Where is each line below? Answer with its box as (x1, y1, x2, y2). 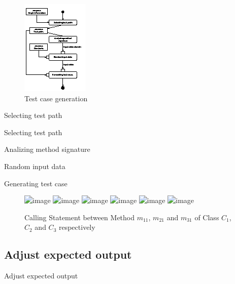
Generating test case (4, 178, 68, 188)
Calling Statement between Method (24, 212, 135, 222)
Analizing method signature (4, 144, 90, 154)
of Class (194, 212, 219, 222)
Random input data (4, 160, 65, 171)
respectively (58, 222, 95, 232)
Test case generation (24, 93, 88, 103)
